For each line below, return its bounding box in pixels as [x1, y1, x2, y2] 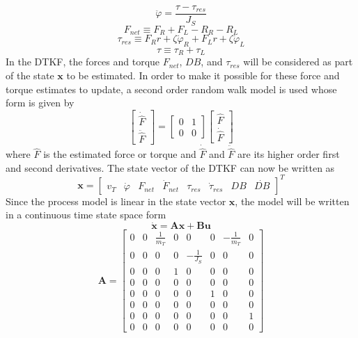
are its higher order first [238, 147, 340, 161]
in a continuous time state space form [6, 207, 166, 222]
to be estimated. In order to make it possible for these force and [66, 68, 340, 83]
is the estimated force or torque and [43, 147, 196, 161]
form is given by [6, 95, 75, 110]
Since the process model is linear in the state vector [6, 193, 226, 208]
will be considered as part [243, 54, 353, 69]
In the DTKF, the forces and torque [6, 54, 160, 69]
